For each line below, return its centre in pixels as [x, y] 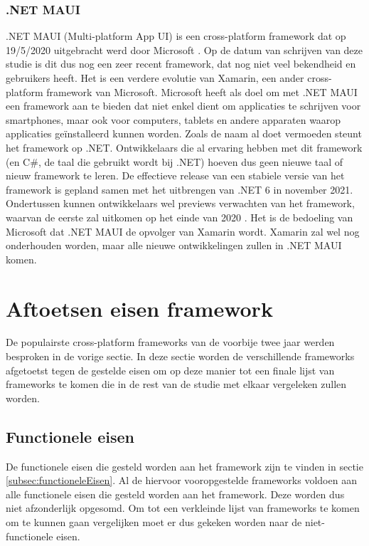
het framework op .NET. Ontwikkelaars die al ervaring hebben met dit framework [184, 147]
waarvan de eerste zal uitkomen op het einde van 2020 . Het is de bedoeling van [180, 217]
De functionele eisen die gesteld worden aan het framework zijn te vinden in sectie [184, 466]
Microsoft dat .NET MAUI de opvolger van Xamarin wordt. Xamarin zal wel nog [183, 231]
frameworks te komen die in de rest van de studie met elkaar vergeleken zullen [176, 384]
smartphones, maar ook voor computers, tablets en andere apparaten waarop [173, 119]
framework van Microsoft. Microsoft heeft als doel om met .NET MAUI [202, 91]
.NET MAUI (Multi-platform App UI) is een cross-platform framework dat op [176, 36]
